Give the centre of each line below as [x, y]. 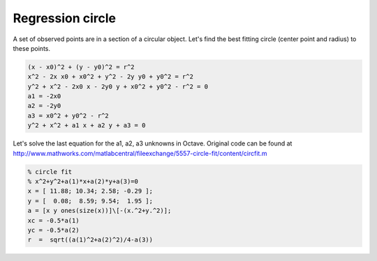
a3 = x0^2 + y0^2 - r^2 [68, 116]
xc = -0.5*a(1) [53, 220]
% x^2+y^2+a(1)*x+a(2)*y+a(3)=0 [83, 182]
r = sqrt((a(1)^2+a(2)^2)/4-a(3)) [90, 240]
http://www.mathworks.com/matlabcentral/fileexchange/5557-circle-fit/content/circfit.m [140, 153]
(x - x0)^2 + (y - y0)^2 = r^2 [81, 67]
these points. [32, 48]
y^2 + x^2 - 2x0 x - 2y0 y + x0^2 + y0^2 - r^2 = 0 [118, 86]
